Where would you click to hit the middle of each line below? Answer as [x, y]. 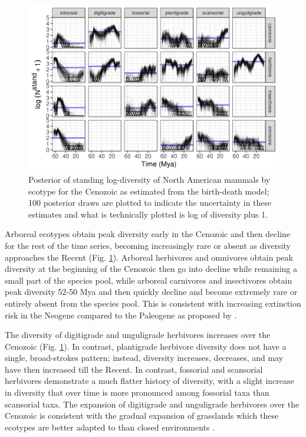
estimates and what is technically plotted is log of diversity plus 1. [148, 214]
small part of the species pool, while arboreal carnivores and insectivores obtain [149, 280]
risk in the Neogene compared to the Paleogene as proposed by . [121, 315]
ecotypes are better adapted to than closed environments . [110, 427]
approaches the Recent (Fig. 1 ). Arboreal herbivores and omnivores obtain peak [149, 257]
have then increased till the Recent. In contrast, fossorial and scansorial [134, 369]
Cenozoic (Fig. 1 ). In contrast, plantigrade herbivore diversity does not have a [146, 346]
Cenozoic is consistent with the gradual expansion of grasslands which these [142, 415]
